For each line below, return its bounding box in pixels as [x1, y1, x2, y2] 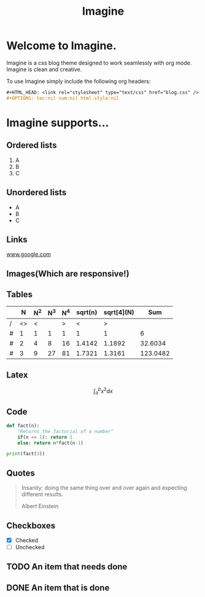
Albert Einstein [21, 503, 59, 510]
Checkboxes [6, 520, 56, 531]
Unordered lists [6, 187, 67, 198]
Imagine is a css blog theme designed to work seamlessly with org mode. [6, 59, 192, 66]
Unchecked [15, 543, 45, 550]
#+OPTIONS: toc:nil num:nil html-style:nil [6, 95, 120, 101]
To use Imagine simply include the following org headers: [6, 77, 151, 85]
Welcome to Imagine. [6, 39, 117, 53]
